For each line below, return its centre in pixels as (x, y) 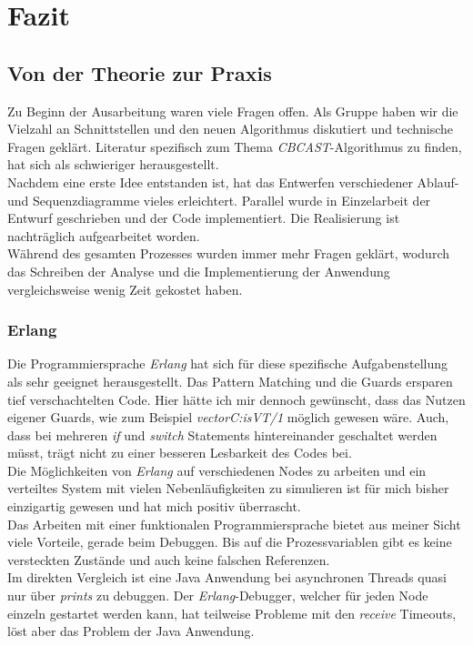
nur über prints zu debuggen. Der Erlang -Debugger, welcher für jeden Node (218, 596)
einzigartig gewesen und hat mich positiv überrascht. (154, 506)
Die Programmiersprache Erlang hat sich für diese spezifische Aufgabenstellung (228, 363)
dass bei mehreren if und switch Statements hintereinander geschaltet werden (222, 434)
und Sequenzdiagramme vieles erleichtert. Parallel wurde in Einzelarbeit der (219, 200)
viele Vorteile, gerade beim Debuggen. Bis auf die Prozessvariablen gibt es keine (230, 542)
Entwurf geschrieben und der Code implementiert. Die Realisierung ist (204, 218)
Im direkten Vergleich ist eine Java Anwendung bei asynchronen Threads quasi (227, 577)
